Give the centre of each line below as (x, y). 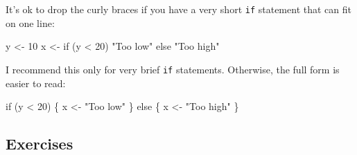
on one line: (30, 22)
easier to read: (36, 83)
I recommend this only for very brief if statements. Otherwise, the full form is (173, 69)
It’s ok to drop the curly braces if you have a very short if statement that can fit (178, 9)
